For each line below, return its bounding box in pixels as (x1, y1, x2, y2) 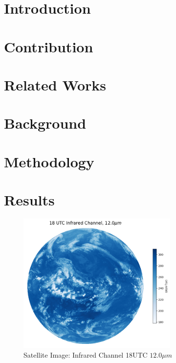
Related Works (4, 74, 107, 94)
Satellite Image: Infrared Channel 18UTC (23, 349, 148, 360)
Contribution (4, 36, 93, 56)
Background (4, 113, 87, 133)
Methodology (4, 151, 94, 171)
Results (4, 190, 55, 210)
